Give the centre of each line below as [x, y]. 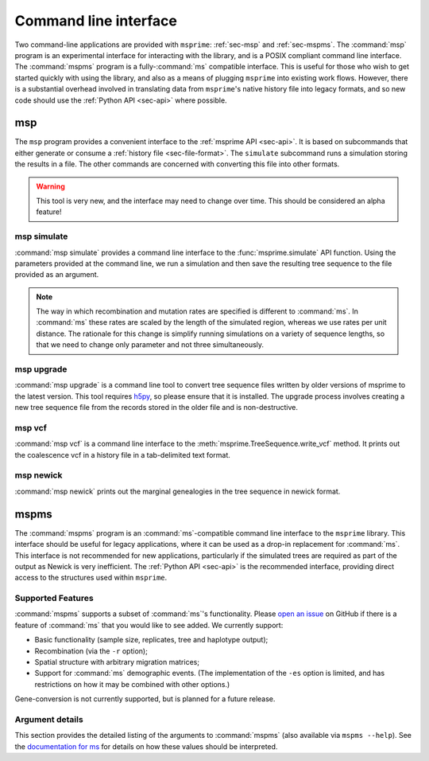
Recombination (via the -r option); [91, 651]
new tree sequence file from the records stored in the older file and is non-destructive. [156, 408]
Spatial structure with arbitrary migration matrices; [117, 662]
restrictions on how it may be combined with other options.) [132, 684]
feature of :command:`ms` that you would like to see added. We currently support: [149, 625]
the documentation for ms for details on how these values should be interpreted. [146, 746]
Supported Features [54, 599]
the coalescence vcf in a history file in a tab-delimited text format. [122, 455]
